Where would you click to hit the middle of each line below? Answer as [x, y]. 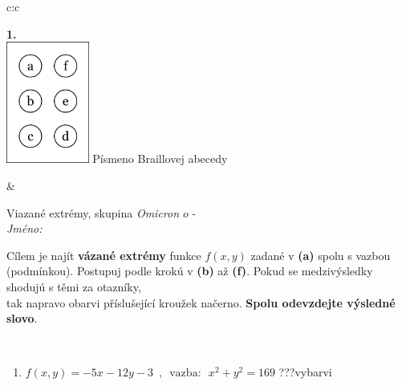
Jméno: [24, 228]
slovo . [22, 318]
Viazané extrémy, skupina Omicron [93, 212]
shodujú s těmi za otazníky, [74, 286]
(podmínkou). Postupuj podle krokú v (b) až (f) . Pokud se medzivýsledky [190, 271]
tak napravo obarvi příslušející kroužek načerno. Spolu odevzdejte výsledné [201, 302]
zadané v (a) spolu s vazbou [321, 255]
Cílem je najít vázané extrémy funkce [104, 255]
